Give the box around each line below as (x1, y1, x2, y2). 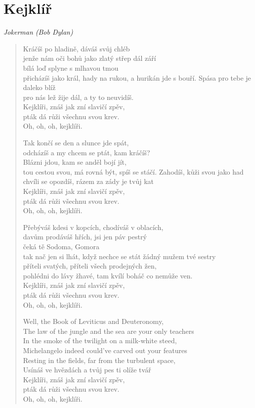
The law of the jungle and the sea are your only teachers (23, 325, 194, 336)
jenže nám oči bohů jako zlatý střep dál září (23, 53, 156, 63)
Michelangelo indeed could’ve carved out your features (23, 345, 187, 355)
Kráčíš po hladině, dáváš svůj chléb (23, 43, 130, 53)
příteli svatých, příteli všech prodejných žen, (23, 261, 157, 271)
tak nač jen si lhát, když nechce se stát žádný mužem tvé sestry (23, 251, 216, 261)
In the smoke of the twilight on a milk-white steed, (23, 335, 177, 346)
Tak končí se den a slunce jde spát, (23, 137, 129, 148)
